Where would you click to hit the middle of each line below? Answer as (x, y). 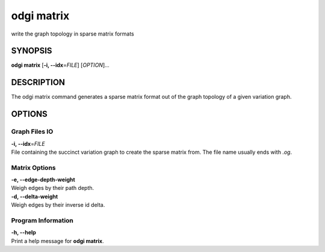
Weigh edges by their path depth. (53, 188)
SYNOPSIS (32, 51)
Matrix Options (33, 168)
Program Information (42, 220)
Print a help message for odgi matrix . (57, 241)
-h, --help (23, 233)
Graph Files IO (32, 131)
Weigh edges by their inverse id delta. (58, 205)
